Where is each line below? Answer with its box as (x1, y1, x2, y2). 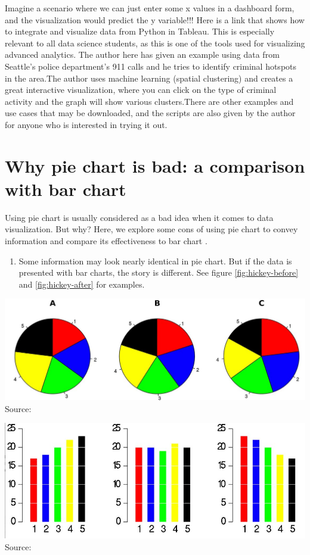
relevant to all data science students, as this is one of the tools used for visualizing (5, 36, 305, 49)
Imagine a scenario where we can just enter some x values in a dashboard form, (5, 2, 294, 14)
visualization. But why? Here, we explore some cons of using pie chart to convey (5, 223, 298, 235)
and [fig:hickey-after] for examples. (18, 277, 145, 290)
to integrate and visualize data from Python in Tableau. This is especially (5, 25, 275, 38)
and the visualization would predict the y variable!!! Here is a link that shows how (5, 13, 305, 26)
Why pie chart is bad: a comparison (5, 153, 305, 177)
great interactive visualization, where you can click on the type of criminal (5, 83, 277, 96)
